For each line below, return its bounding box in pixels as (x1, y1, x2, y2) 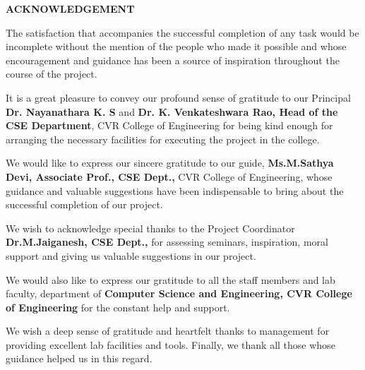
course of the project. (6, 66, 97, 81)
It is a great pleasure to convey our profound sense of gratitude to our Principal (6, 90, 351, 105)
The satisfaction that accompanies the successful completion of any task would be (6, 25, 359, 40)
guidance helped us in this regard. (6, 351, 152, 366)
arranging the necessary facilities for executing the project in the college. (6, 131, 320, 146)
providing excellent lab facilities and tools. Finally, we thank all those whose (6, 337, 335, 352)
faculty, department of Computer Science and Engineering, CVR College (6, 286, 352, 301)
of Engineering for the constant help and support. (6, 299, 230, 314)
